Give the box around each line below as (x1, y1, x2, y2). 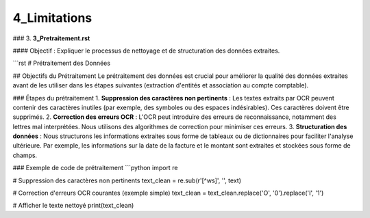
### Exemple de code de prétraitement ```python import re (12, 164, 178, 172)
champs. (12, 151, 38, 159)
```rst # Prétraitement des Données (12, 59, 111, 68)
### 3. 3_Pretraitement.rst (12, 34, 90, 42)
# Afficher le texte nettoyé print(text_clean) (12, 202, 134, 210)
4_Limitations (12, 10, 92, 25)
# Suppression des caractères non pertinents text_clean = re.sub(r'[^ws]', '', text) (12, 176, 242, 185)
